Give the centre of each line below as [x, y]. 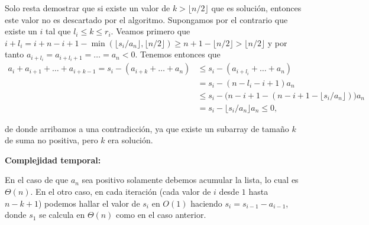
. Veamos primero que [150, 31]
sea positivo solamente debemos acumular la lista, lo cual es [190, 180]
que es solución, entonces [256, 8]
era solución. [130, 140]
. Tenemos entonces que [178, 54]
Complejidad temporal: [53, 160]
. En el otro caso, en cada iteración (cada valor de [121, 191]
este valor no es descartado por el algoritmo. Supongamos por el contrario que [146, 19]
